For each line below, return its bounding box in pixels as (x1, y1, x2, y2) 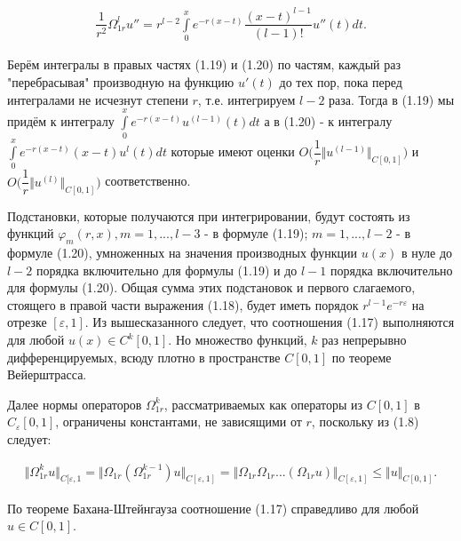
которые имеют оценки (171, 142, 295, 161)
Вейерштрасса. (7, 365, 87, 384)
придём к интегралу (7, 111, 115, 130)
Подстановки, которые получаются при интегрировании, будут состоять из (7, 206, 410, 225)
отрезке (7, 313, 47, 331)
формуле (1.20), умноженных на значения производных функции (7, 243, 358, 262)
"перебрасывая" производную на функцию (7, 72, 234, 91)
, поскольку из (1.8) (311, 412, 419, 431)
